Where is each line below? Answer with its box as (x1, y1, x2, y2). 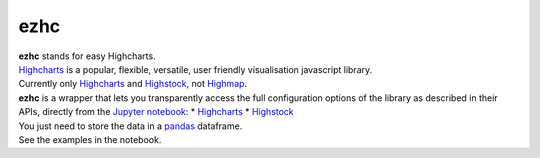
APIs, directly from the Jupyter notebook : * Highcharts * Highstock (18, 106, 294, 118)
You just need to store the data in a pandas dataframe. (18, 120, 243, 132)
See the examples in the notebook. (18, 133, 162, 145)
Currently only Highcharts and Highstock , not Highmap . (18, 78, 248, 90)
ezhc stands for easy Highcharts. (18, 50, 156, 62)
